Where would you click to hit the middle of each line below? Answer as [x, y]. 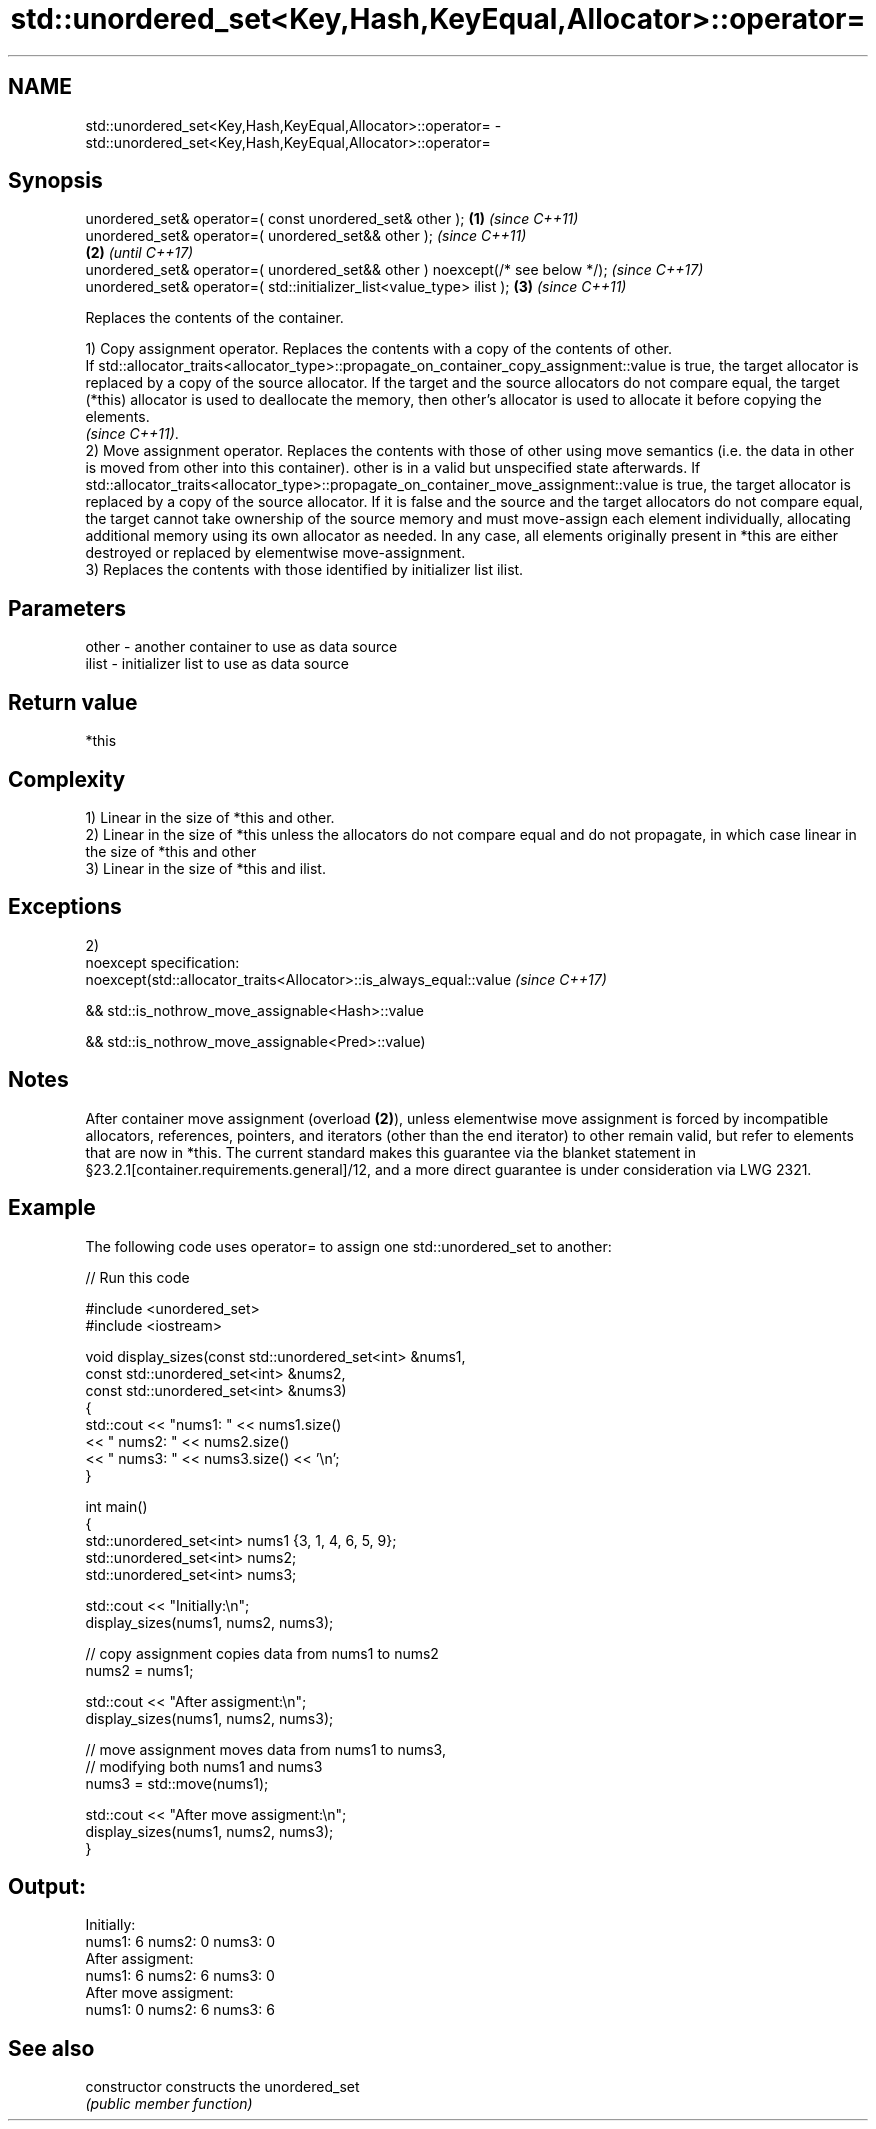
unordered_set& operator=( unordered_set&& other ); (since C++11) [306, 236]
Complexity [67, 779]
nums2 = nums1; [139, 1670]
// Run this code [137, 1277]
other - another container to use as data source [241, 647]
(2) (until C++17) [139, 253]
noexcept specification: [162, 962]
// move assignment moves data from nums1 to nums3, [265, 1749]
